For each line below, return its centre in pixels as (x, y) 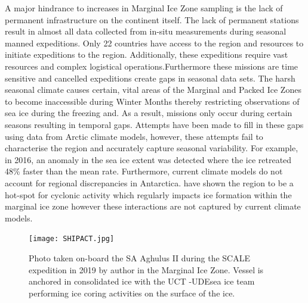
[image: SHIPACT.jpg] (72, 239)
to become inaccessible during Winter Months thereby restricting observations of (152, 101)
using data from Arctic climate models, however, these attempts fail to (134, 136)
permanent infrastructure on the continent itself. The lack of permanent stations (152, 19)
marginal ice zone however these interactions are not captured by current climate (153, 206)
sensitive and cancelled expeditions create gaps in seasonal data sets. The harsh (150, 78)
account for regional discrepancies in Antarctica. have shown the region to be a (149, 182)
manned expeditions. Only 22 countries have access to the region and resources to (154, 43)
